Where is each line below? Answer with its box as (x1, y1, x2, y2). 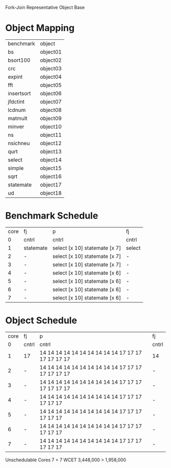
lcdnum (8, 106, 26, 113)
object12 (40, 139, 62, 147)
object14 (40, 156, 62, 163)
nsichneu (8, 139, 30, 147)
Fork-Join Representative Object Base (5, 5, 85, 10)
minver (8, 123, 24, 130)
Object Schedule (5, 315, 77, 326)
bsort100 (8, 56, 31, 63)
